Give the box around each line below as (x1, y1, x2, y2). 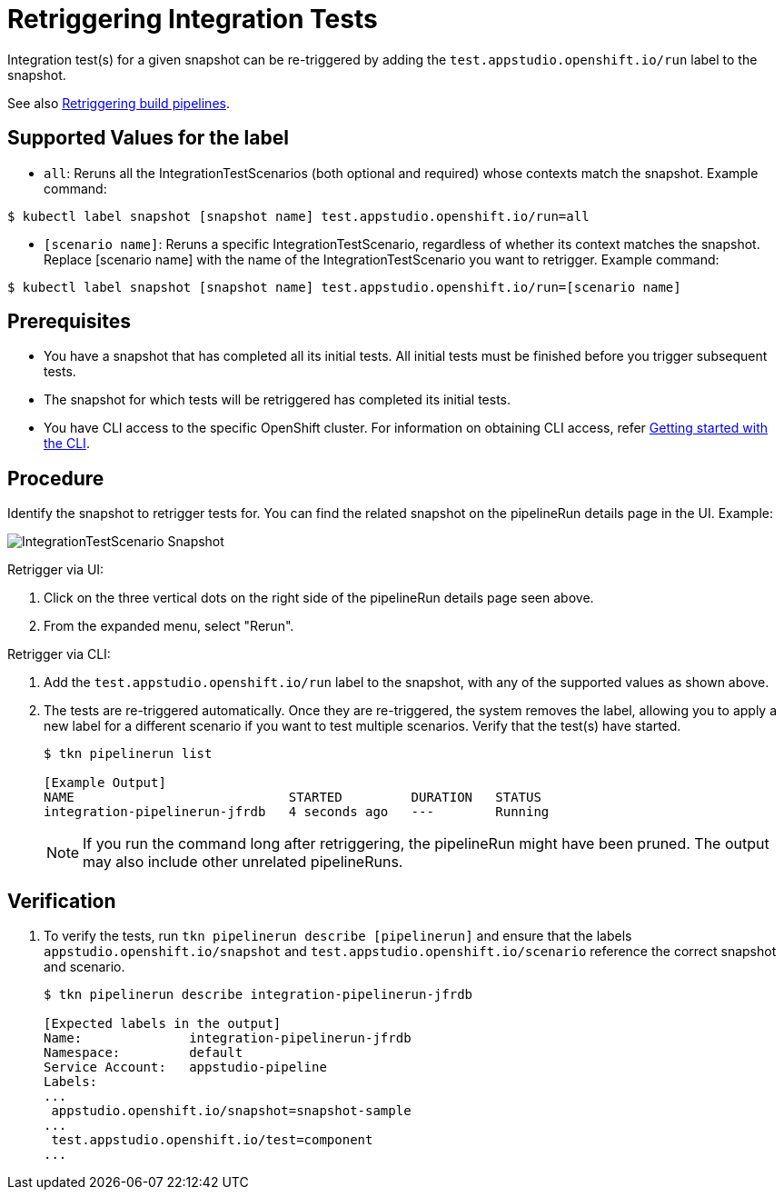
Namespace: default (44, 1045, 243, 1061)
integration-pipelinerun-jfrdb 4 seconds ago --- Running (44, 804, 550, 820)
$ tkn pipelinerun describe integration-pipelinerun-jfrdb (44, 987, 473, 1002)
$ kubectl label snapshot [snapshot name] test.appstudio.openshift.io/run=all (7, 208, 590, 224)
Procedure (7, 466, 104, 490)
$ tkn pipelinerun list (44, 746, 213, 762)
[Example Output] (44, 775, 166, 791)
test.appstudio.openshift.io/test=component (51, 1132, 373, 1148)
